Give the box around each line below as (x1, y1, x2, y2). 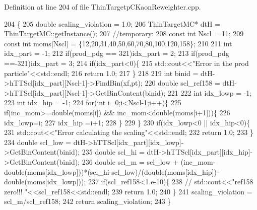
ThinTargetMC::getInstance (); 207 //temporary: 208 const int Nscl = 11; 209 (4, 28, 244, 39)
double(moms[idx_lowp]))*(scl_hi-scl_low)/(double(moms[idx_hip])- (4, 166, 219, 177)
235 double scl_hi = (82, 147, 145, 157)
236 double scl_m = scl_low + (82, 156, 178, 167)
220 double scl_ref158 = (145, 78, 220, 88)
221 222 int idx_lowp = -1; (167, 87, 252, 98)
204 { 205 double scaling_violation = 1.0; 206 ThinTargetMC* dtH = (4, 18, 221, 29)
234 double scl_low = (4, 136, 72, 147)
